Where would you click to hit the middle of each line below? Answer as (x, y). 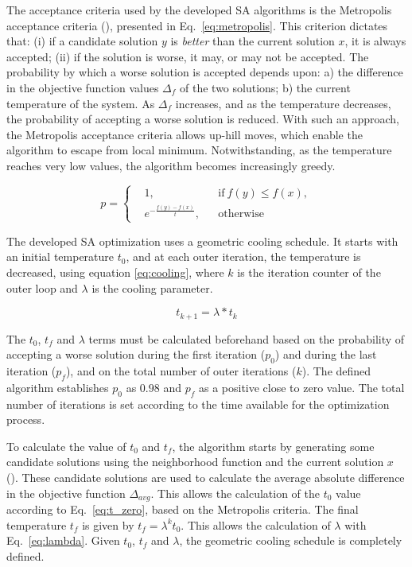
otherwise (241, 214)
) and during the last (326, 354)
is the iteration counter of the (309, 272)
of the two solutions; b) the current (265, 87)
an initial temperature (60, 256)
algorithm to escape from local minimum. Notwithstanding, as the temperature (199, 150)
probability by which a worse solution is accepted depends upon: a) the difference (205, 72)
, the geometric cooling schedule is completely (291, 540)
